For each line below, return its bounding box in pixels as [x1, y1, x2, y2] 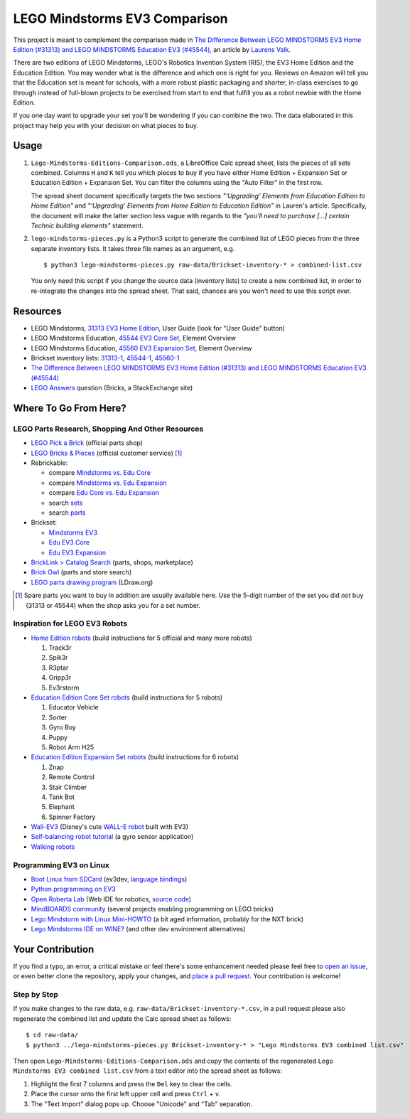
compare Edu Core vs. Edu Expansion [48, 488, 160, 497]
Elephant [48, 803, 75, 811]
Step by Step [13, 990, 58, 1000]
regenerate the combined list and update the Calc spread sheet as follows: [13, 1014, 232, 1023]
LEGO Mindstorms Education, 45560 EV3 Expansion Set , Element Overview [31, 343, 252, 352]
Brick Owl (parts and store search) [31, 568, 131, 577]
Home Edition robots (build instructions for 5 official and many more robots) [31, 633, 252, 642]
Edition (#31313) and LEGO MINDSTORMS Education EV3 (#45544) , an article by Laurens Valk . [13, 45, 291, 53]
